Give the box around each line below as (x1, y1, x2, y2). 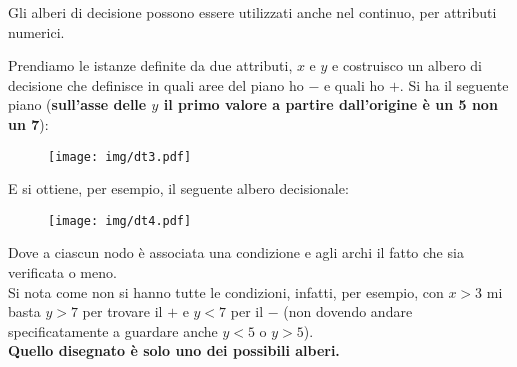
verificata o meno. (8, 262, 117, 283)
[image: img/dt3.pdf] (48, 149, 192, 164)
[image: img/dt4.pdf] (48, 213, 192, 228)
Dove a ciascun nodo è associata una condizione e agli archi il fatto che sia (8, 242, 464, 263)
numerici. (8, 21, 65, 42)
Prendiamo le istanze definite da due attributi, (8, 55, 293, 76)
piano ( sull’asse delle (8, 94, 147, 115)
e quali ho (323, 74, 385, 95)
